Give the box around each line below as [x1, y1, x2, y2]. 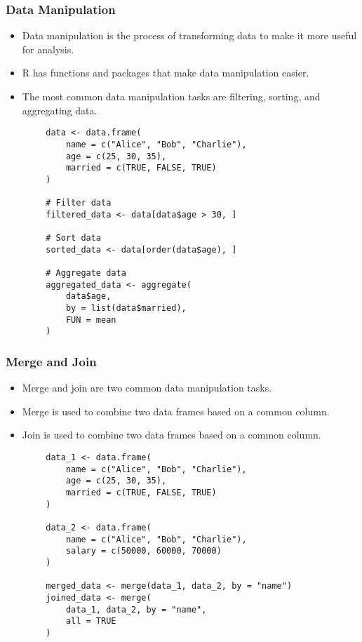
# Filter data [46, 198, 112, 208]
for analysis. [22, 41, 74, 56]
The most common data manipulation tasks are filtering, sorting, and [22, 89, 321, 103]
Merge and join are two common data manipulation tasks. [22, 380, 272, 395]
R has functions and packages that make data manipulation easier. [22, 65, 309, 80]
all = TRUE [65, 616, 116, 627]
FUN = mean [65, 314, 116, 325]
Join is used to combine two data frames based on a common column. [22, 427, 321, 442]
